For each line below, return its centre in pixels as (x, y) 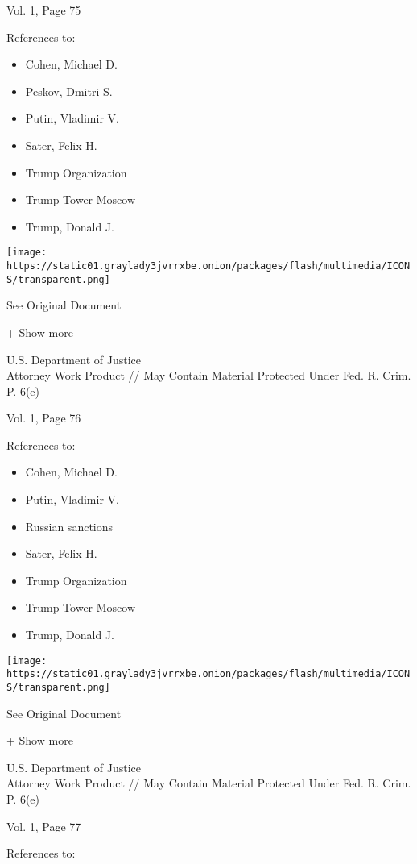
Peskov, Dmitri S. (69, 91)
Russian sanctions (69, 526)
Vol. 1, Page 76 (44, 418)
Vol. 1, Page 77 (44, 826)
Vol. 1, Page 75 (44, 10)
